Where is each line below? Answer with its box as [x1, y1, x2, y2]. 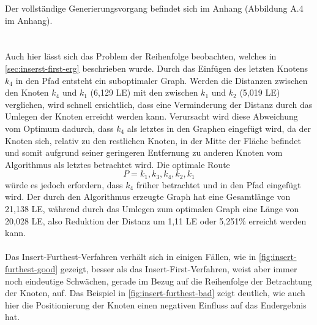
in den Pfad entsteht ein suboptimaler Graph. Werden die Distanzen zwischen [15, 74, 308, 86]
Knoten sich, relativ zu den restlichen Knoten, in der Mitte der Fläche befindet [5, 134, 301, 147]
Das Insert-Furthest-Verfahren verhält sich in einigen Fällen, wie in [5, 250, 256, 263]
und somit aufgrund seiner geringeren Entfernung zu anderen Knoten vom [5, 146, 283, 159]
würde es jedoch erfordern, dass [5, 178, 123, 191]
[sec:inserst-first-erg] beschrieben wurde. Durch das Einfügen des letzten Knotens [5, 61, 308, 74]
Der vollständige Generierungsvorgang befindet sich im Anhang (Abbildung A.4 [5, 2, 304, 14]
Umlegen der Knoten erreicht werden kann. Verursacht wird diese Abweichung [5, 110, 298, 123]
